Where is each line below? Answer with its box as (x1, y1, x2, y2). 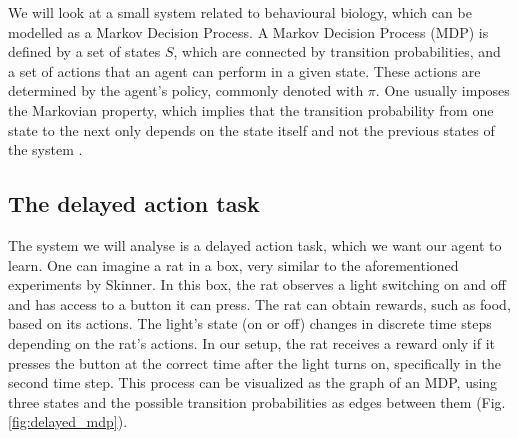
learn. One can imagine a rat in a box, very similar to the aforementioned (8, 254, 459, 275)
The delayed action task (8, 188, 260, 219)
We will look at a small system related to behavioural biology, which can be (8, 2, 472, 22)
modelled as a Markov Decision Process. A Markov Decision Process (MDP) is (8, 21, 489, 42)
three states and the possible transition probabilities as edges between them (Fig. (8, 391, 506, 412)
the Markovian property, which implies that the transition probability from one (8, 99, 494, 120)
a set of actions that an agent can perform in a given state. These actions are (8, 60, 481, 81)
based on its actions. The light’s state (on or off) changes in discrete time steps (8, 313, 492, 334)
